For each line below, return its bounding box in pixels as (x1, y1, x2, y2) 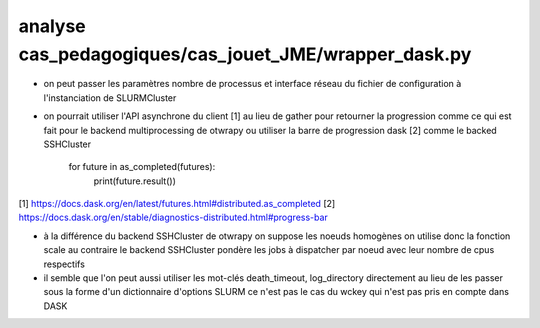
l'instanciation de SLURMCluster (43, 91, 177, 104)
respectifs (43, 258, 85, 270)
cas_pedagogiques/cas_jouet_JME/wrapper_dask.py (18, 43, 472, 65)
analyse (18, 15, 87, 37)
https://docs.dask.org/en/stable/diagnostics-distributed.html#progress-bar (18, 211, 329, 224)
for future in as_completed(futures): (68, 161, 216, 173)
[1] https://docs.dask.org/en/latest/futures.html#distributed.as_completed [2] (18, 198, 336, 210)
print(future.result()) (93, 175, 177, 187)
